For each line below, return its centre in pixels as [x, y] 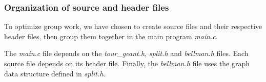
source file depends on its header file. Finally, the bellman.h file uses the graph [127, 63]
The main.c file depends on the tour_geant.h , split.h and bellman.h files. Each [126, 53]
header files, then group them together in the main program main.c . [111, 36]
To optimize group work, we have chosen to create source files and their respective [133, 26]
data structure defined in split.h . [55, 73]
